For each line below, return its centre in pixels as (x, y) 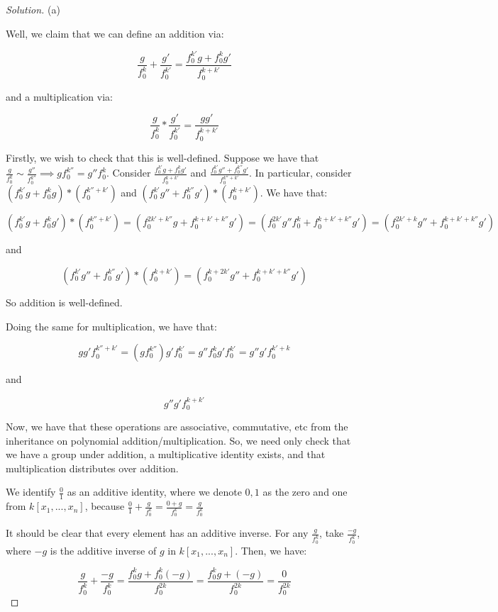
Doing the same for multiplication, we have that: (111, 326)
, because (105, 506)
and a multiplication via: (59, 96)
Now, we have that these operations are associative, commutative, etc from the (177, 426)
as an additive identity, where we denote (154, 492)
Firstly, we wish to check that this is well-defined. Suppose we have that (162, 157)
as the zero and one (305, 492)
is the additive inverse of (103, 550)
